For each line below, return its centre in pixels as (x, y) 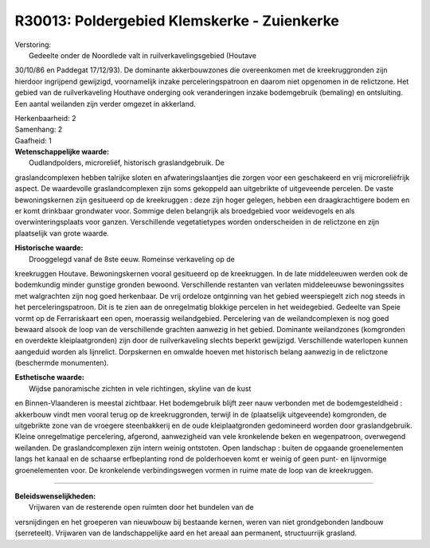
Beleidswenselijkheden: (55, 496)
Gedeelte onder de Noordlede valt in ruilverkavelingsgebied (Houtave (143, 55)
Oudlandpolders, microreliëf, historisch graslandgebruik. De (127, 162)
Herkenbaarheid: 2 (45, 118)
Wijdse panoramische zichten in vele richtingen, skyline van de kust (140, 388)
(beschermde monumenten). (62, 363)
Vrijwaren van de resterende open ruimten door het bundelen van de (141, 507)
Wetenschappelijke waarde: (62, 152)
